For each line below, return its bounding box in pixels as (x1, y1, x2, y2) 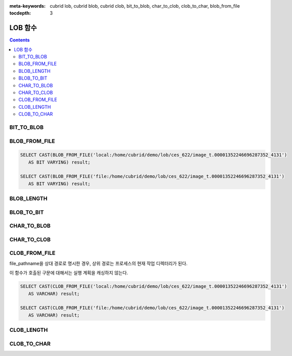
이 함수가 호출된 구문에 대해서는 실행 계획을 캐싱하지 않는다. (9, 270, 128, 276)
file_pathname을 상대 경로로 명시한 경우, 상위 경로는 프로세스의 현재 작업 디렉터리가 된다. (9, 260, 188, 266)
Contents (9, 37, 30, 43)
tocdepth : (9, 10, 31, 16)
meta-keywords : (9, 3, 46, 9)
